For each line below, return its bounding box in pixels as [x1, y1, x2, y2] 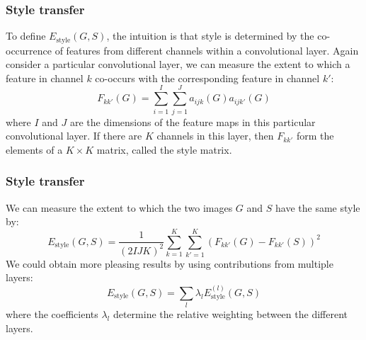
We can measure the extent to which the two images [6, 200, 233, 215]
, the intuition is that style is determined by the [106, 28, 314, 43]
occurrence [6, 42, 52, 57]
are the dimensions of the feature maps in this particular [70, 114, 316, 129]
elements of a [6, 142, 63, 157]
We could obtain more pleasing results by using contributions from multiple [6, 256, 333, 271]
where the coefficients [6, 307, 98, 322]
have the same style [275, 200, 360, 215]
